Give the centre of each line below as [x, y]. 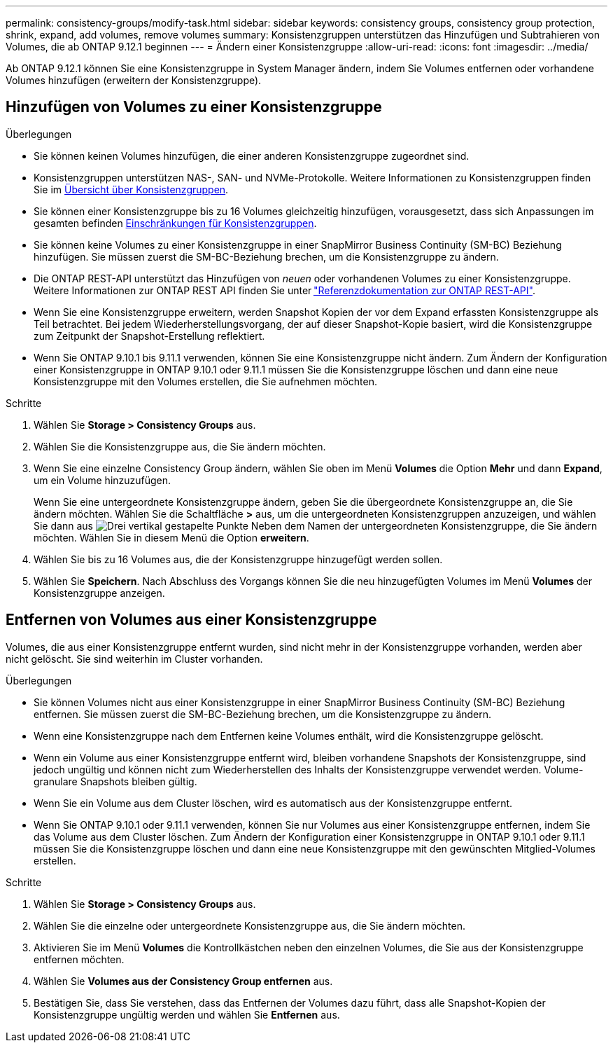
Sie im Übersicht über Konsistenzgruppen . [131, 189]
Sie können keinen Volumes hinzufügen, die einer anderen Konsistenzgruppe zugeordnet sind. [252, 156]
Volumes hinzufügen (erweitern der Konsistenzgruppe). [134, 80]
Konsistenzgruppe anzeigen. [99, 593]
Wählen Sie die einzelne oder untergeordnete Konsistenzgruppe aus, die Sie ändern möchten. [249, 925]
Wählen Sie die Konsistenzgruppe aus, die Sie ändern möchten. [180, 446]
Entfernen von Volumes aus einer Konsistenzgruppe [191, 620]
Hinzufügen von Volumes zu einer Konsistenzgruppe [194, 107]
